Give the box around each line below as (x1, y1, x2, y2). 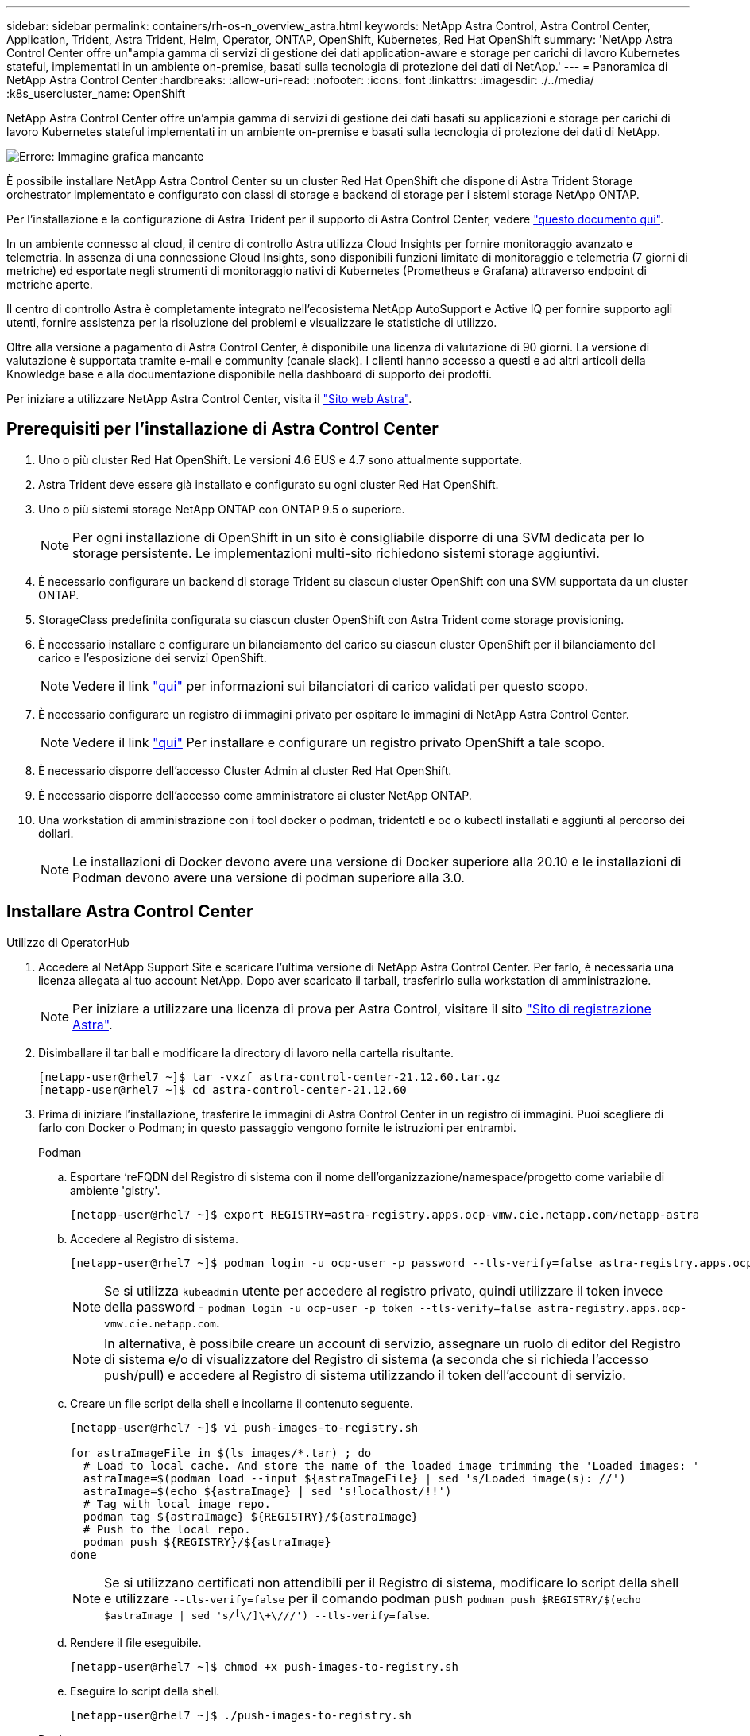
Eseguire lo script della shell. (70, 1684, 220, 1698)
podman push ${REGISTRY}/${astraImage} (83, 1535, 331, 1548)
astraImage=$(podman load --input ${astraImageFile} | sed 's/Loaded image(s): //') (83, 1471, 626, 1485)
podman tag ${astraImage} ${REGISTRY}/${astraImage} (83, 1509, 419, 1523)
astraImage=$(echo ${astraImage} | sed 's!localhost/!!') (83, 1484, 452, 1498)
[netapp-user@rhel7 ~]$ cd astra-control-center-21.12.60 (38, 1083, 407, 1096)
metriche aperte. (6, 277, 93, 291)
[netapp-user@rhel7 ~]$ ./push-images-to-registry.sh (70, 1708, 412, 1722)
